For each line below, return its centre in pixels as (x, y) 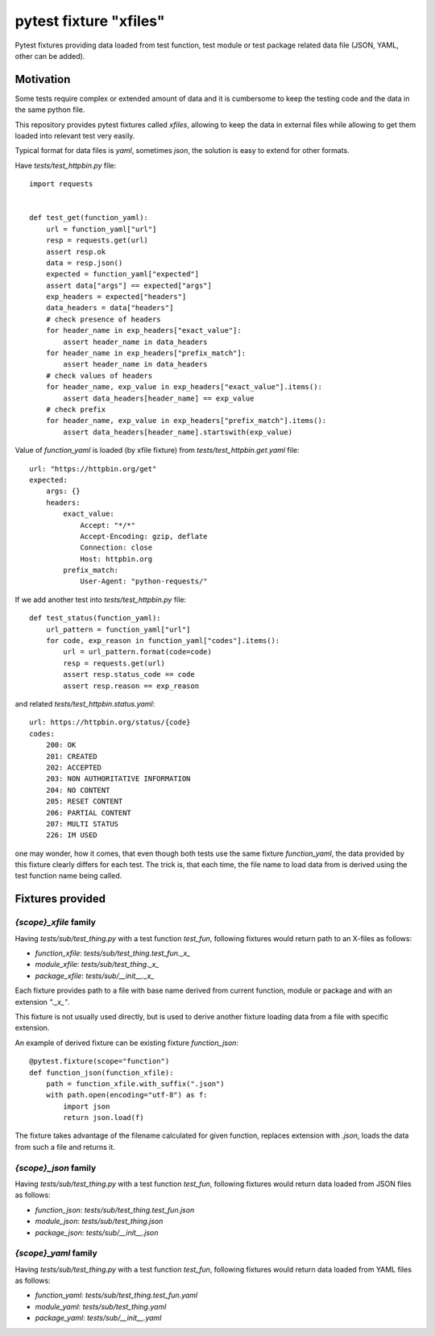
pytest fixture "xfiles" (90, 21)
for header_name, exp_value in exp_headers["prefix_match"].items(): (186, 421)
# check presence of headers (103, 319)
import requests (61, 184)
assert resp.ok (76, 251)
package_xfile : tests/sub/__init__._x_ (95, 976)
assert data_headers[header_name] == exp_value (159, 398)
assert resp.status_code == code (129, 674)
